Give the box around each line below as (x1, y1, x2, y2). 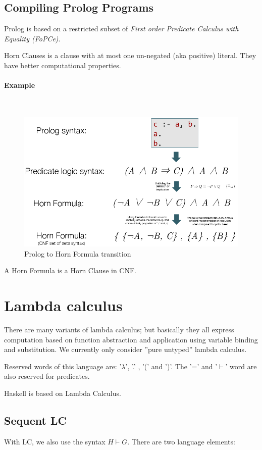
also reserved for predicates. (4, 371, 90, 381)
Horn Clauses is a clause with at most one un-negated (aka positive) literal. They (4, 50, 256, 61)
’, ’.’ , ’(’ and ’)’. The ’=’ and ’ (125, 361, 218, 371)
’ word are (225, 361, 257, 371)
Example (4, 80, 35, 90)
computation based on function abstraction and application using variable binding (4, 334, 258, 344)
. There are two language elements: (127, 436, 235, 446)
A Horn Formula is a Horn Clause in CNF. (4, 265, 136, 276)
